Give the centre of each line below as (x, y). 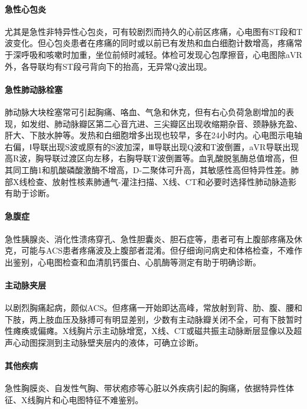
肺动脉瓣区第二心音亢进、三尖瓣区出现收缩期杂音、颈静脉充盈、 (178, 123)
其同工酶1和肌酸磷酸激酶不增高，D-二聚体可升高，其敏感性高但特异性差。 (148, 169)
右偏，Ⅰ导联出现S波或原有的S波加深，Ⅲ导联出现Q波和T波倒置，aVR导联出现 (152, 146)
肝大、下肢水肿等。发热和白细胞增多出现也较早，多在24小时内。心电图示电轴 (153, 135)
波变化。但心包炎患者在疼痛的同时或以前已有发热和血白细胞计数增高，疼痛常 (153, 43)
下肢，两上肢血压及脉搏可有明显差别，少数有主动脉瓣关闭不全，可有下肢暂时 (153, 319)
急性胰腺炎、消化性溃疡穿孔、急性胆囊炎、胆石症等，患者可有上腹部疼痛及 (149, 238)
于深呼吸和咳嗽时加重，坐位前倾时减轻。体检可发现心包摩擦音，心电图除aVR (153, 54)
